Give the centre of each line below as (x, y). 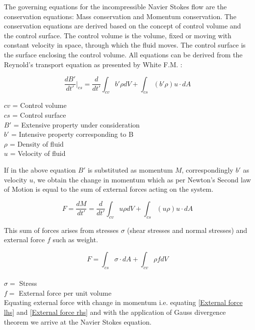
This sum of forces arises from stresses (61, 230)
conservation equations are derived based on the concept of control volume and (123, 26)
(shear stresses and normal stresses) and (187, 230)
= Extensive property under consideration (76, 124)
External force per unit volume (65, 292)
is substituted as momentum (130, 169)
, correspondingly (207, 169)
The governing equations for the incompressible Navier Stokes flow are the (115, 6)
